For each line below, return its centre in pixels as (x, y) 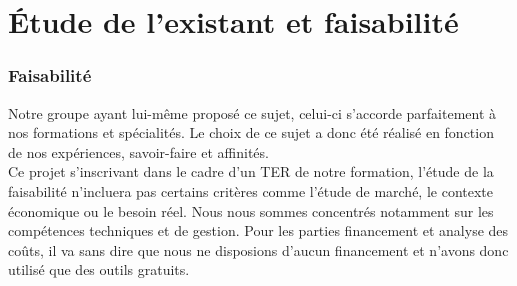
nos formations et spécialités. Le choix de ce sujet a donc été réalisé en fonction (251, 132)
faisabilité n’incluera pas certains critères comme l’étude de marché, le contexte (251, 190)
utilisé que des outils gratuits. (99, 269)
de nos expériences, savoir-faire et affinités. (138, 151)
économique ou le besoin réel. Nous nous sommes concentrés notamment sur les (251, 210)
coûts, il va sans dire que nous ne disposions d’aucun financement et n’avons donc (258, 249)
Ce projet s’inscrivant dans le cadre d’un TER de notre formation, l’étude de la (251, 171)
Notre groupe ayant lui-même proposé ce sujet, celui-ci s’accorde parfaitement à (252, 112)
